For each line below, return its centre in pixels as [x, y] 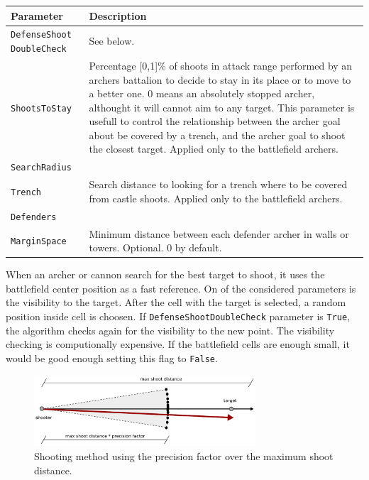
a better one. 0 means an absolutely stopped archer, [202, 93]
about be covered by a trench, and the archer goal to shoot [217, 135]
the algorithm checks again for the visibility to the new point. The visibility [170, 330]
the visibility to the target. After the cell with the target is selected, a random [176, 302]
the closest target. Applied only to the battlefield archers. [214, 149]
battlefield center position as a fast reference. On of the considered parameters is [181, 288]
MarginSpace [39, 242]
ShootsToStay [41, 108]
